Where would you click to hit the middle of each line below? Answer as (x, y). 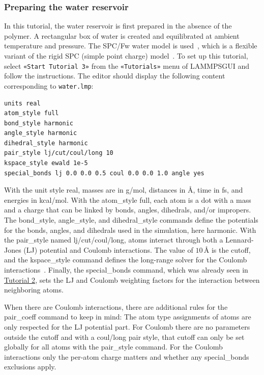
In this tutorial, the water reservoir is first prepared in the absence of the (118, 26)
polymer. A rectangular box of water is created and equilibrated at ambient (122, 35)
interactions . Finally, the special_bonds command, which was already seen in (126, 270)
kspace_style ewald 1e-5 (46, 163)
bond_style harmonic (39, 123)
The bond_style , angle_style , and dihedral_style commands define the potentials (131, 220)
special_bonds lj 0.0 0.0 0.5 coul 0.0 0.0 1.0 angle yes (104, 173)
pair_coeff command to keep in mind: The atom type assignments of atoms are (128, 317)
